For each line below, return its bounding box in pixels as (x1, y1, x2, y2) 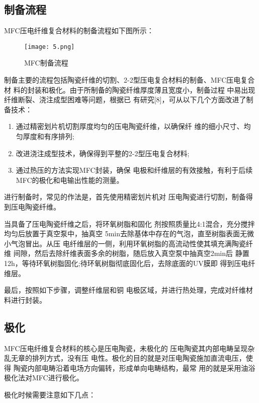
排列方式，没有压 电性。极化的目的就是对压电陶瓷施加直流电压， (32, 353, 246, 363)
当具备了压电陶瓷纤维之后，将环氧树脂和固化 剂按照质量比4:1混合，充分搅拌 (4, 218, 255, 229)
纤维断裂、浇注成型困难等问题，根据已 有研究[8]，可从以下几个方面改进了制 (4, 94, 253, 105)
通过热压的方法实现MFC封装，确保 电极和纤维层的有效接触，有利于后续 (16, 165, 253, 175)
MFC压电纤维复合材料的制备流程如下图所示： (4, 25, 154, 36)
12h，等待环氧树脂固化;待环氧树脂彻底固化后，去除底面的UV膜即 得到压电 (4, 257, 248, 268)
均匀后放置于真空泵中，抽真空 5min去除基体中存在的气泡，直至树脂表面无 (4, 228, 247, 239)
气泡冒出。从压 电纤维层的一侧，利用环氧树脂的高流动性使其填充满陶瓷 (11, 238, 246, 248)
